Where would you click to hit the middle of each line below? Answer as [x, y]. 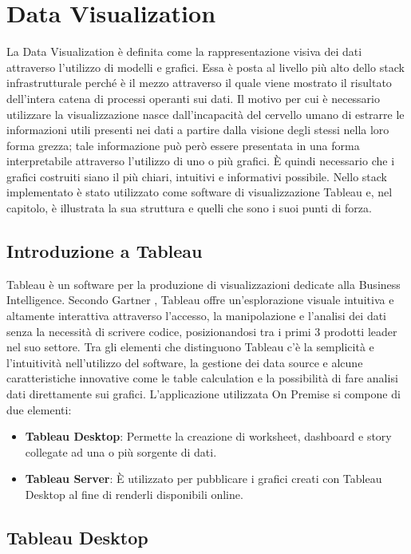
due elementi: [39, 409]
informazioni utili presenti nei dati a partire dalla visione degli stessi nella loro [198, 130]
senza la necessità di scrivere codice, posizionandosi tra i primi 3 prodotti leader [202, 331]
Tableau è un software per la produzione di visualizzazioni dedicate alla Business [204, 284]
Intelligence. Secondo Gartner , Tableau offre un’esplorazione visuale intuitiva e [200, 300]
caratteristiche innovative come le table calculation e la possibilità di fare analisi [202, 378]
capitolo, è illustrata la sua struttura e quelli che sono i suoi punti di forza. [189, 208]
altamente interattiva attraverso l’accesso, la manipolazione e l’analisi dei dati [197, 316]
